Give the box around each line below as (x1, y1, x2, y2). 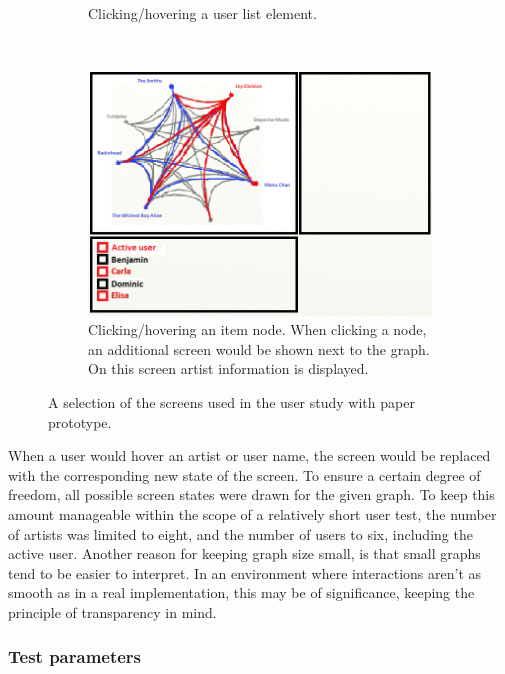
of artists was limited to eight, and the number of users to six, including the (8, 523, 473, 544)
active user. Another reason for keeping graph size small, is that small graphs (8, 543, 481, 564)
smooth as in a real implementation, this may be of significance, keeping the (8, 582, 475, 603)
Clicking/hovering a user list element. (88, 3, 317, 23)
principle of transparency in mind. (8, 601, 217, 622)
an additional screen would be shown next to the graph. (88, 338, 430, 359)
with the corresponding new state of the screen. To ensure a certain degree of (8, 464, 481, 485)
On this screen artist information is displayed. (88, 358, 369, 379)
